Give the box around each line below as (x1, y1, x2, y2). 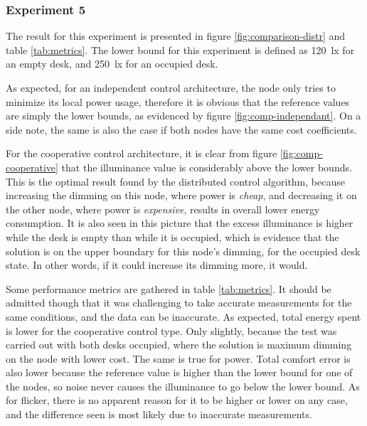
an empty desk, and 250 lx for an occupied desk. (6, 56, 218, 71)
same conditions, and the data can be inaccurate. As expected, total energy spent (6, 309, 361, 324)
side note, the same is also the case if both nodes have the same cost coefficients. (6, 122, 357, 137)
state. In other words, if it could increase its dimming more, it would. (6, 257, 308, 272)
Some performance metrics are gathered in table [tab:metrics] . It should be (6, 281, 331, 296)
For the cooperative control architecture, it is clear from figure (6, 146, 277, 161)
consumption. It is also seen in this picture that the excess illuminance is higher (6, 215, 353, 230)
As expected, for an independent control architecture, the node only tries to (6, 80, 336, 95)
